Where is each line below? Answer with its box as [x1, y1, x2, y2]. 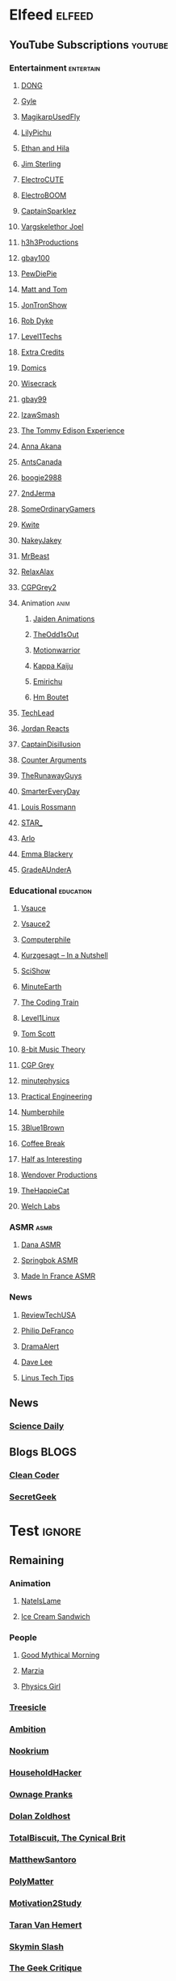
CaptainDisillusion [20, 739, 82, 749]
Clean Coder [9, 1469, 60, 1481]
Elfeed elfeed [9, 6, 94, 24]
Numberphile [20, 1107, 65, 1117]
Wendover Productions [20, 1170, 98, 1180]
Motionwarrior [32, 645, 81, 655]
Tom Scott [20, 1029, 56, 1039]
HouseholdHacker [9, 1767, 82, 1779]
